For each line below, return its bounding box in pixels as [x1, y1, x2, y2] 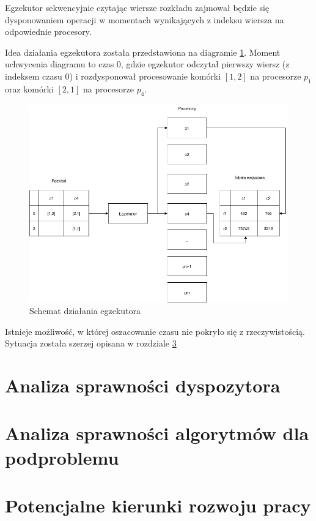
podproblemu [5, 444, 119, 470]
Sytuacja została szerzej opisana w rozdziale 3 [5, 337, 177, 350]
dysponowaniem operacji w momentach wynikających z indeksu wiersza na [5, 13, 284, 26]
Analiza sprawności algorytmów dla [5, 421, 309, 446]
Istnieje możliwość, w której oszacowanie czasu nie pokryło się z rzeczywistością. [5, 324, 305, 337]
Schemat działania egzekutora [29, 304, 141, 317]
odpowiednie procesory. [5, 25, 92, 38]
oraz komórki [5, 82, 54, 95]
